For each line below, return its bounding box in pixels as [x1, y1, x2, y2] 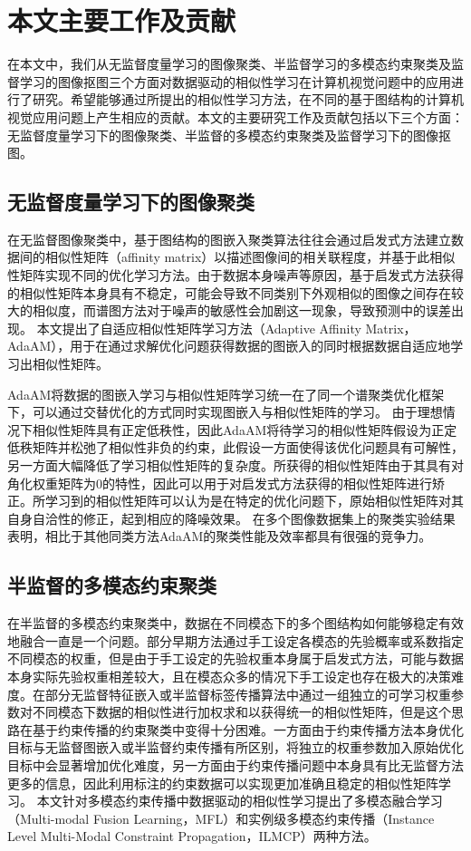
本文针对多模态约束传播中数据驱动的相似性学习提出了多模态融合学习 [36, 791, 443, 810]
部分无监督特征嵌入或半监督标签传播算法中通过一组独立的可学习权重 [44, 684, 451, 703]
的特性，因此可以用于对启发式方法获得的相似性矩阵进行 [102, 473, 432, 492]
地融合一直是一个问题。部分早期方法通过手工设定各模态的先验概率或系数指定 [7, 631, 464, 650]
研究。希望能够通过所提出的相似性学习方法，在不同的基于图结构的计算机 [32, 90, 464, 109]
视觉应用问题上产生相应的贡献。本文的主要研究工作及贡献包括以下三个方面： [7, 107, 464, 126]
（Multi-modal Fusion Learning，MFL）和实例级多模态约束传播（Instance [7, 808, 435, 827]
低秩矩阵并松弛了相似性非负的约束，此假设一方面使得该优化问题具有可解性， [7, 438, 464, 457]
